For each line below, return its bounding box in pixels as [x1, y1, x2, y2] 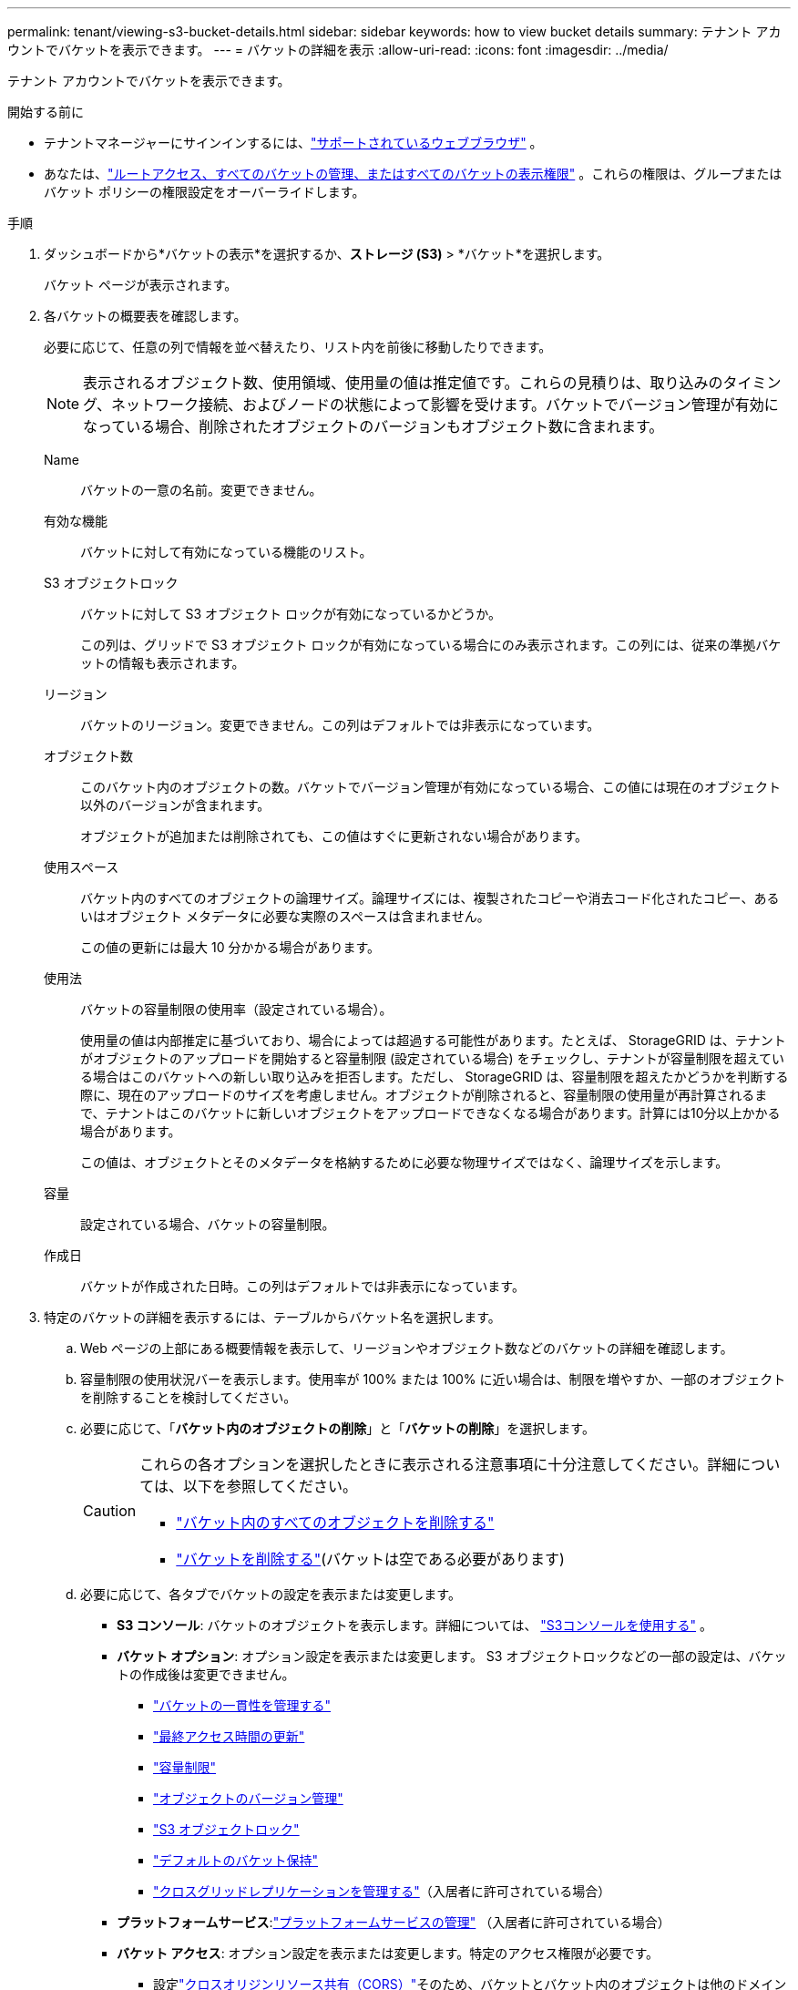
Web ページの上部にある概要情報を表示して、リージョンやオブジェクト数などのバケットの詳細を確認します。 [80, 1340, 733, 1356]
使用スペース [44, 859, 119, 875]
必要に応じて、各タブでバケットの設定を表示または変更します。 [80, 1586, 461, 1602]
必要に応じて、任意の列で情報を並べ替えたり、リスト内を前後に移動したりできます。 [44, 339, 552, 354]
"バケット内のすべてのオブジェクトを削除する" [176, 1513, 495, 1532]
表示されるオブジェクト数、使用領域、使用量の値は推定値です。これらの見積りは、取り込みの [83, 374, 723, 392]
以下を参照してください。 [182, 1477, 358, 1495]
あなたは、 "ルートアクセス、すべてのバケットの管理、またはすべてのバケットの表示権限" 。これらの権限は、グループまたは [44, 166, 783, 181]
